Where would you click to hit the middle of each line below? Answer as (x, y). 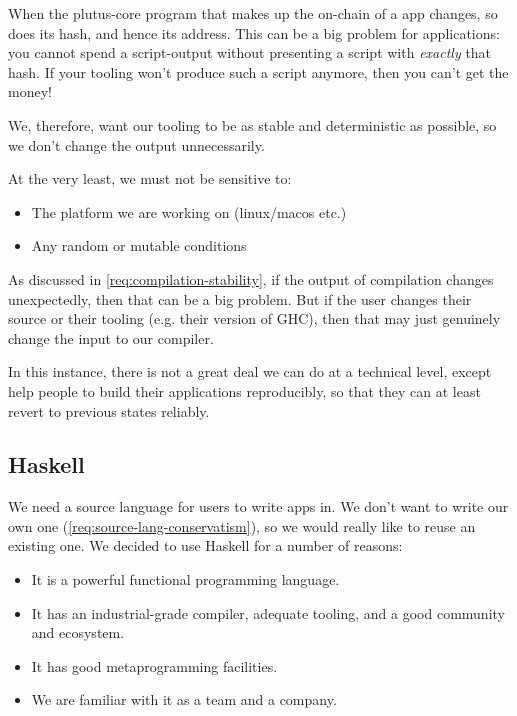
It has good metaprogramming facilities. (154, 665)
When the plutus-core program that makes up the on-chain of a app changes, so (253, 13)
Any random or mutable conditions (139, 245)
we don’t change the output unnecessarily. (136, 144)
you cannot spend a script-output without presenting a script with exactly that (250, 52)
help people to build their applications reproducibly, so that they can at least (244, 390)
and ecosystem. (78, 632)
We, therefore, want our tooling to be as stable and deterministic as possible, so (252, 124)
